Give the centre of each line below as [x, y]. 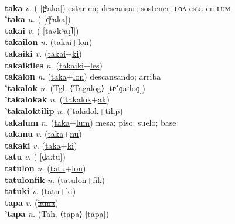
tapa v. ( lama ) [32, 202]
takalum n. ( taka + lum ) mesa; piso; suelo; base [91, 122]
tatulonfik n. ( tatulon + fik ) [55, 179]
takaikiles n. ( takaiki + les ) [54, 65]
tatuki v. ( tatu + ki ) [40, 191]
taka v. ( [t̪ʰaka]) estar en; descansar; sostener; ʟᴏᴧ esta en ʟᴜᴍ [117, 7]
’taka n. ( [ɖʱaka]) [38, 19]
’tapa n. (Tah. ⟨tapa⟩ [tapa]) [57, 214]
